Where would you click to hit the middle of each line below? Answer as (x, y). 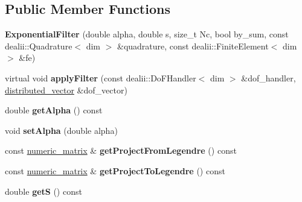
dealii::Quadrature (39, 46)
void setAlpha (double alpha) (61, 130)
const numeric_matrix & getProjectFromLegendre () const (121, 150)
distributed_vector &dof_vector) (66, 90)
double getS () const (43, 191)
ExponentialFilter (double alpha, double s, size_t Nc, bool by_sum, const (147, 34)
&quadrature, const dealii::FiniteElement (193, 46)
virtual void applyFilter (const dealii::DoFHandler (101, 77)
